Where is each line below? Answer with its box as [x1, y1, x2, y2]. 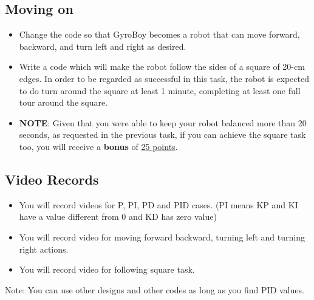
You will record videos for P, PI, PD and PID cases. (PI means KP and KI [19, 198, 298, 211]
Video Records [5, 169, 99, 188]
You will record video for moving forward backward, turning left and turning [19, 230, 305, 243]
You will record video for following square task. [19, 263, 195, 276]
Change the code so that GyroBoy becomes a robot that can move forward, [19, 28, 300, 41]
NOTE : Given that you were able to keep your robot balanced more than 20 [19, 116, 307, 129]
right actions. [19, 242, 69, 255]
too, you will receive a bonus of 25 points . [19, 140, 178, 152]
